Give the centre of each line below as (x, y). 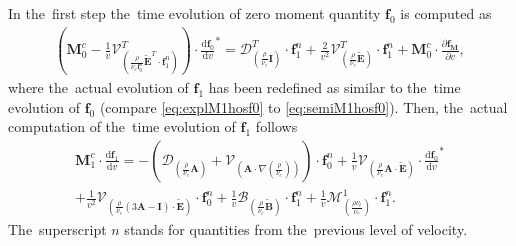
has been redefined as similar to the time (334, 87)
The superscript (57, 229)
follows (276, 126)
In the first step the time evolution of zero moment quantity (194, 13)
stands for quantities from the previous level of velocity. (296, 229)
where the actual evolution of (98, 87)
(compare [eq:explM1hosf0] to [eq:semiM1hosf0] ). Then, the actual (303, 106)
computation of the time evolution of (122, 126)
